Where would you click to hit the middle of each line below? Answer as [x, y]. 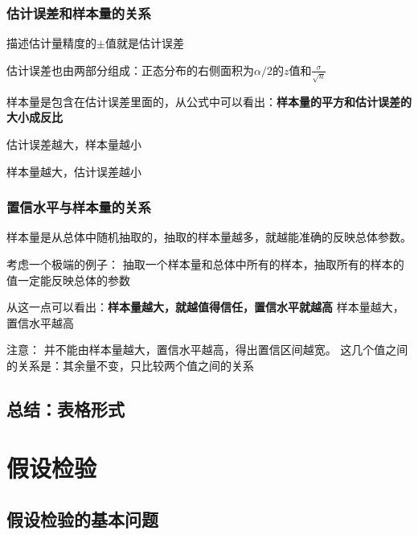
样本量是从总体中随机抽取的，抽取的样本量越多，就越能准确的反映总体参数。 [209, 237]
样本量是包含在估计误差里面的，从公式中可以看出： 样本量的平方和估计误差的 [209, 101]
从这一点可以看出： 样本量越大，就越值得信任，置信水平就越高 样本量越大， [205, 307]
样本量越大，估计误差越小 [74, 171]
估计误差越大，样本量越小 [74, 144]
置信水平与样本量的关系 [79, 207]
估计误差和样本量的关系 [79, 12]
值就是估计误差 [144, 43]
